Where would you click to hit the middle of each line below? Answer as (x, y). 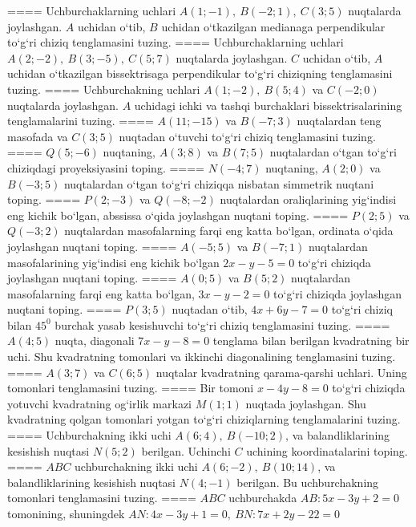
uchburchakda (263, 498)
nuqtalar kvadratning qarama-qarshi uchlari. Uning (281, 372)
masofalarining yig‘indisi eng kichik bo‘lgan (113, 262)
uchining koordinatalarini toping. (327, 450)
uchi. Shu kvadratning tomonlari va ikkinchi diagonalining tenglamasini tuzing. (202, 357)
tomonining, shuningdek (66, 513)
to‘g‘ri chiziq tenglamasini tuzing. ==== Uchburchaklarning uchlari (176, 42)
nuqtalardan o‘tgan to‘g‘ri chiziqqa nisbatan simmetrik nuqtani (219, 183)
